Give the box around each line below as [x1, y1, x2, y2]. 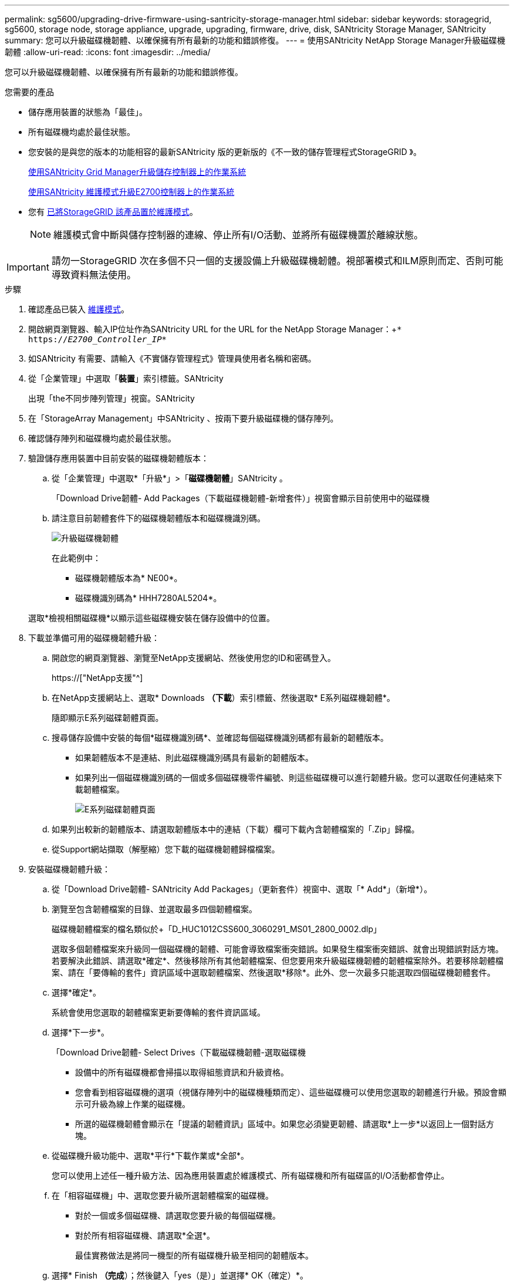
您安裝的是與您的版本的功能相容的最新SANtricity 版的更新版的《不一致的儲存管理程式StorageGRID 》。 [28, 147, 422, 157]
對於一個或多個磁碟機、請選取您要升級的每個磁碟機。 [75, 1210, 280, 1220]
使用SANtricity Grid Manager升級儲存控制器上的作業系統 [28, 167, 246, 177]
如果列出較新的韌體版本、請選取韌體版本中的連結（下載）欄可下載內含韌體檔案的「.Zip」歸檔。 [52, 824, 420, 834]
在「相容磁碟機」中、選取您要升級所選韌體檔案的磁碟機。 [52, 1190, 273, 1200]
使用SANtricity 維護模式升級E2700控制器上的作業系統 [28, 187, 235, 197]
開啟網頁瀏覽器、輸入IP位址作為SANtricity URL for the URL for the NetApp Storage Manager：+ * [28, 324, 402, 334]
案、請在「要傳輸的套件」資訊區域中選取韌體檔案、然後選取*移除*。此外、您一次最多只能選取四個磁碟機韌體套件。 [52, 967, 496, 977]
